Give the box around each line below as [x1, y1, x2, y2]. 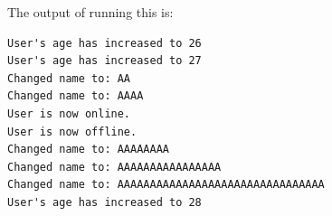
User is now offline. [7, 125, 138, 138]
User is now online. [7, 107, 131, 120]
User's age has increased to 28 [7, 195, 202, 209]
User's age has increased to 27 [7, 54, 202, 68]
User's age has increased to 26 [7, 36, 202, 50]
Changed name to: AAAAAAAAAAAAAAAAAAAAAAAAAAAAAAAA [7, 178, 325, 192]
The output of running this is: [7, 3, 174, 21]
